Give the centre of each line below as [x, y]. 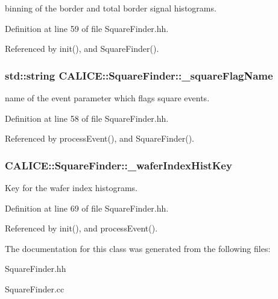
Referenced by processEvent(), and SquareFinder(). [100, 138]
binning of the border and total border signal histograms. [111, 8]
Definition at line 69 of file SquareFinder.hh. [87, 208]
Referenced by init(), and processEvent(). [81, 228]
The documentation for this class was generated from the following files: [138, 248]
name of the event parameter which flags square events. [107, 98]
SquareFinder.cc [35, 288]
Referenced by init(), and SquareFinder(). [82, 49]
